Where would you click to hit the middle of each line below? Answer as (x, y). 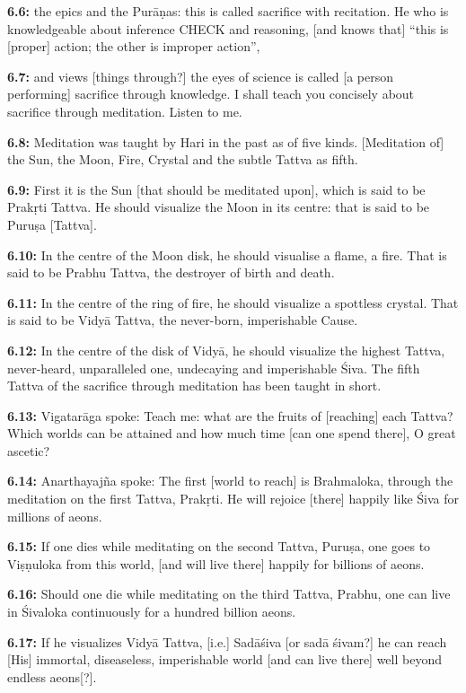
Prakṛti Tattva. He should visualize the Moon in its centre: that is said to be (219, 207)
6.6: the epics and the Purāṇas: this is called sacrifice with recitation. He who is (228, 11)
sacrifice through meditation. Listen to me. (125, 111)
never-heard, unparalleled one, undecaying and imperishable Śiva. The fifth (214, 368)
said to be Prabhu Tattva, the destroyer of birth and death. (171, 272)
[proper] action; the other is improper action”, (134, 46)
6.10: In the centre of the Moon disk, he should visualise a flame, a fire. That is (227, 254)
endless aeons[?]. (52, 676)
